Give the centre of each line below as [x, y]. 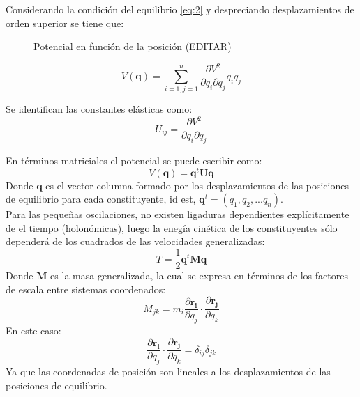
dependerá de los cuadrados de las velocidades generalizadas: [135, 241]
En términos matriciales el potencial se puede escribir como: [134, 161]
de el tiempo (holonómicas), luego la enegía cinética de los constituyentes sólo [172, 227]
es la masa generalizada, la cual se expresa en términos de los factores [199, 275]
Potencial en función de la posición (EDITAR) [133, 46]
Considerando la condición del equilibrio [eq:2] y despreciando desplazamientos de [180, 9]
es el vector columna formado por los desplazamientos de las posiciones [197, 185]
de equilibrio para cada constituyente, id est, [101, 199]
